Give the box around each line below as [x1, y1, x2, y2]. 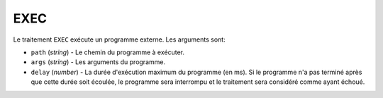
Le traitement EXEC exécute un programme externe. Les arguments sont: [13, 35, 226, 44]
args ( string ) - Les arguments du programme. [30, 58, 166, 66]
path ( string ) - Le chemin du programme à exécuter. [30, 48, 184, 56]
